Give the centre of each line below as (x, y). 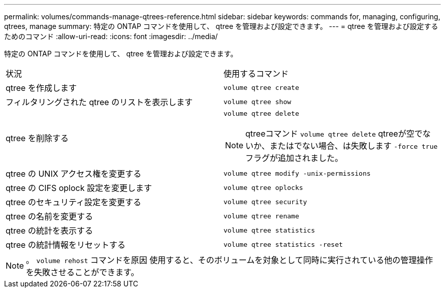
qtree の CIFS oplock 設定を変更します (79, 188)
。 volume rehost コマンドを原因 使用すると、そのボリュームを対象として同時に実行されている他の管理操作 (230, 260)
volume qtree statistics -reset (283, 244)
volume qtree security (265, 202)
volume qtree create (261, 87)
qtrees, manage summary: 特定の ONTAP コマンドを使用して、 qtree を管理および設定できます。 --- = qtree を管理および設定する (221, 26)
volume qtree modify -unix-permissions (297, 173)
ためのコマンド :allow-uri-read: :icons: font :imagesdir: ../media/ (111, 36)
